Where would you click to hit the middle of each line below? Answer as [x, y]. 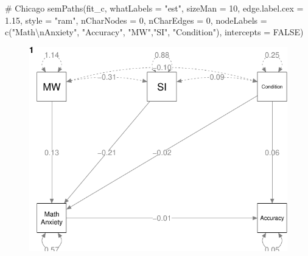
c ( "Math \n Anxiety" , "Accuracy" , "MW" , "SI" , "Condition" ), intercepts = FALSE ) [154, 32]
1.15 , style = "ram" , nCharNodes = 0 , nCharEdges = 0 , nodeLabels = [136, 20]
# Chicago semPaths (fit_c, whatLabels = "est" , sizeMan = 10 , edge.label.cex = [154, 8]
